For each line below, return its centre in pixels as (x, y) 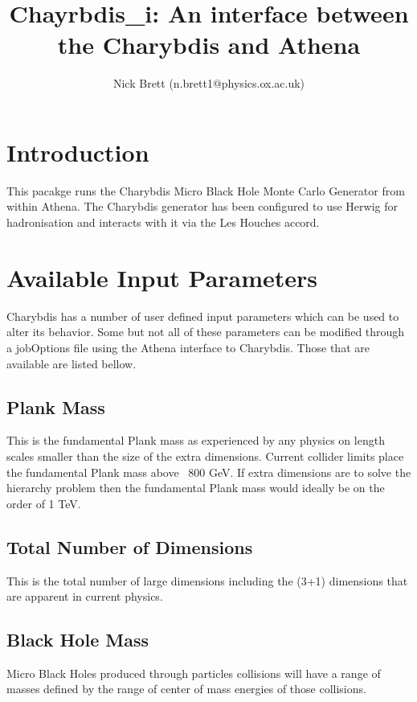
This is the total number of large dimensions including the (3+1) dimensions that (207, 580)
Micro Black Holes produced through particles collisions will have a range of (194, 673)
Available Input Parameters (162, 277)
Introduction (78, 152)
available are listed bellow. (72, 363)
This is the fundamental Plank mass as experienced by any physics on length (196, 440)
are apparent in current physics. (85, 596)
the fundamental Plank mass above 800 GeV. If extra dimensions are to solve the (209, 472)
